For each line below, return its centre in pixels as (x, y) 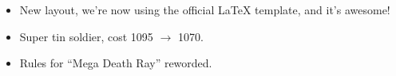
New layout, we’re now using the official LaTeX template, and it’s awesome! (205, 9)
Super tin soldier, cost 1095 (86, 36)
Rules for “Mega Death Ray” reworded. (116, 63)
